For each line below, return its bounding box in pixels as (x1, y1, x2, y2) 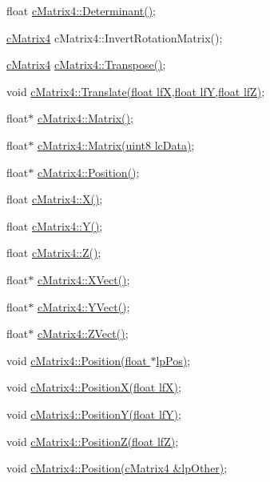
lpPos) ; (156, 351, 191, 368)
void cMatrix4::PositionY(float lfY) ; (6, 405, 181, 422)
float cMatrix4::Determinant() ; (6, 2, 156, 18)
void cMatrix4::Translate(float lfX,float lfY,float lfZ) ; (6, 82, 265, 99)
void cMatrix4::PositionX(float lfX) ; (6, 379, 181, 396)
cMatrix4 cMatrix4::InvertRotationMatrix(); (6, 29, 223, 46)
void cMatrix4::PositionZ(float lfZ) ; (6, 432, 179, 449)
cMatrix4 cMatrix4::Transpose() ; (6, 56, 166, 73)
